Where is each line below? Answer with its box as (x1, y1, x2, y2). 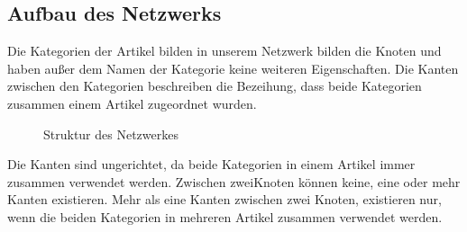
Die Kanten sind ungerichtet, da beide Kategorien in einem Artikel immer (7, 155, 416, 174)
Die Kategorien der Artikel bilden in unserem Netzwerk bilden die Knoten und (7, 41, 442, 60)
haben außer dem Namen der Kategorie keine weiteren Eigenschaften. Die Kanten (7, 58, 459, 77)
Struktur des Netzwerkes (43, 124, 179, 143)
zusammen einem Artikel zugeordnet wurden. (7, 94, 257, 112)
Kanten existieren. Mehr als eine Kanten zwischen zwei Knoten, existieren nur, (7, 190, 442, 209)
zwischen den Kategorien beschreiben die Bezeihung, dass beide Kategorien (7, 76, 422, 95)
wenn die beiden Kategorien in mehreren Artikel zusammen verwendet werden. (7, 207, 443, 226)
